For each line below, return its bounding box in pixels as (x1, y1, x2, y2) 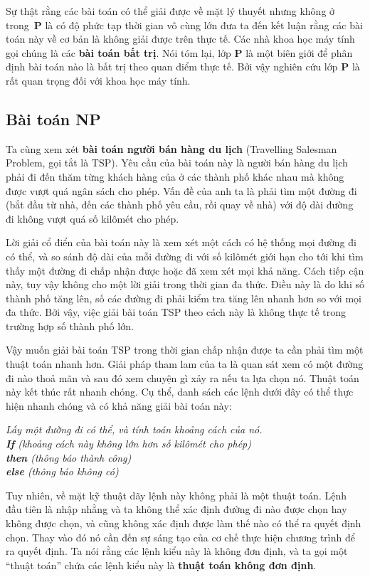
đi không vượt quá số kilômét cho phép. (6, 211, 179, 226)
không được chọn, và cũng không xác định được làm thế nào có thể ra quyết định (6, 516, 361, 531)
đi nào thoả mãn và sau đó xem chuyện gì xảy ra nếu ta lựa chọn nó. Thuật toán (6, 370, 359, 385)
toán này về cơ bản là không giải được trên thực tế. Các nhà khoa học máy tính (6, 31, 355, 46)
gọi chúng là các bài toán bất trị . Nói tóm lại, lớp (6, 45, 231, 60)
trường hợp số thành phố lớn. (6, 318, 134, 333)
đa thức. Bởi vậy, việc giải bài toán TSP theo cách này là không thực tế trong (6, 305, 346, 319)
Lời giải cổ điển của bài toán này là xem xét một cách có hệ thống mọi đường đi (6, 235, 356, 250)
